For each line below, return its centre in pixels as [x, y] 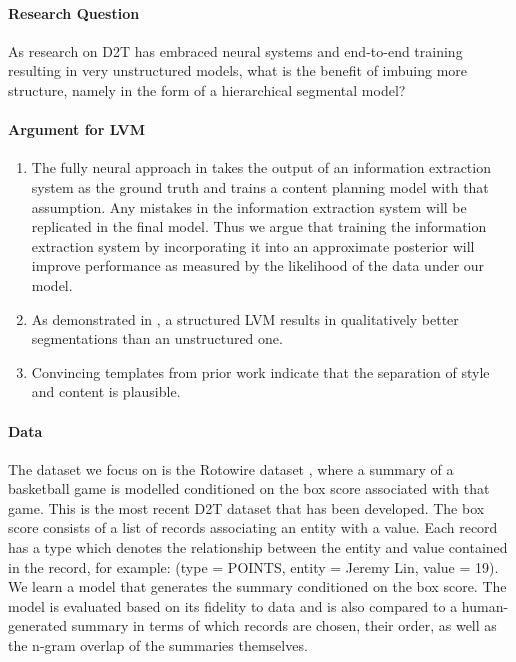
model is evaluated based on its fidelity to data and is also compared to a [233, 605]
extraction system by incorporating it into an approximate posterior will [253, 245]
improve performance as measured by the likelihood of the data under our [258, 265]
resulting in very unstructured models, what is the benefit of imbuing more [238, 70]
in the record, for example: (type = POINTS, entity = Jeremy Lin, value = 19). [253, 566]
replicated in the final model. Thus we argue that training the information [259, 226]
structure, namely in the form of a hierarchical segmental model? [207, 89]
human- [485, 605]
